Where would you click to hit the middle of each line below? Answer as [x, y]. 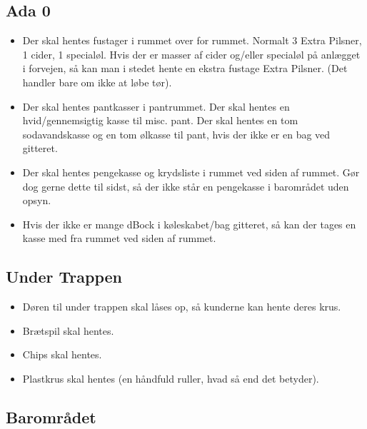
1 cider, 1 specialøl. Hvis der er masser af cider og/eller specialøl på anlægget [191, 54]
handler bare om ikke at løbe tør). [97, 82]
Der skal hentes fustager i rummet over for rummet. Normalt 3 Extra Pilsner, [192, 40]
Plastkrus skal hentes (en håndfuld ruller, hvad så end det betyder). [171, 378]
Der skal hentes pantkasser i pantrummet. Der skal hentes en [156, 106]
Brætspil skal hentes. [68, 330]
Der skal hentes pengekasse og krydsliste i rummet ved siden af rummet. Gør [191, 172]
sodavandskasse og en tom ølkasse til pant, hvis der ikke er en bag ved [176, 134]
